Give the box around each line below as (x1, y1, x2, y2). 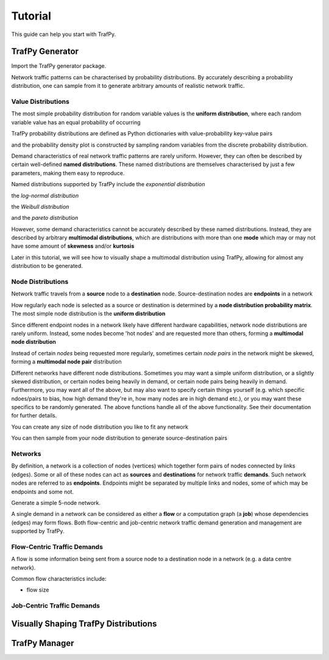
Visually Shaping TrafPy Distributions (11, 618, 157, 629)
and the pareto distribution (11, 214, 79, 222)
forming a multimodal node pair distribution (11, 358, 122, 366)
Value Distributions (11, 98, 69, 106)
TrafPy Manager (11, 638, 74, 648)
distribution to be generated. (11, 263, 83, 270)
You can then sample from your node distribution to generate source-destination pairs (11, 434, 228, 442)
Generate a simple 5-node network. (11, 499, 101, 506)
